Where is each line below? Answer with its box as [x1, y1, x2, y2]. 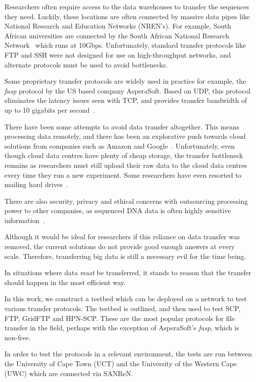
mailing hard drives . [4, 179, 68, 190]
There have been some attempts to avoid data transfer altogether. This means [4, 121, 240, 131]
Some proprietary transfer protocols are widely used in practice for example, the [4, 76, 246, 86]
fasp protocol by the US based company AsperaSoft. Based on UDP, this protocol [4, 85, 251, 95]
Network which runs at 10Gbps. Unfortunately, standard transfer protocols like [4, 40, 246, 50]
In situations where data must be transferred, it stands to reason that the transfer [4, 267, 252, 278]
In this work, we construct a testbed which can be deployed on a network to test [4, 293, 247, 304]
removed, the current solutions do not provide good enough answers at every [4, 241, 235, 252]
